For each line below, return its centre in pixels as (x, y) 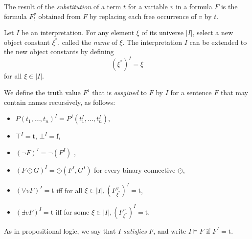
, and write (170, 230)
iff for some (72, 211)
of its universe (162, 32)
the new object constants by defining (59, 51)
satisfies (135, 230)
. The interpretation (152, 42)
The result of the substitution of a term (63, 6)
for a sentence (191, 92)
